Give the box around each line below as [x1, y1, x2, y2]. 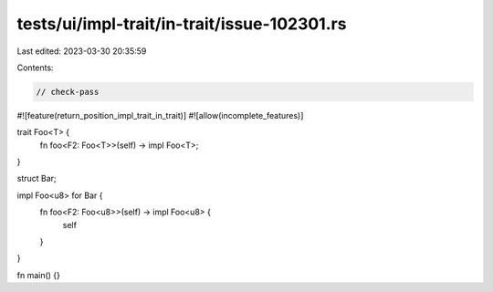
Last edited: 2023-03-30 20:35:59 [16, 46, 147, 57]
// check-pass [36, 87, 100, 97]
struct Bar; [16, 173, 57, 184]
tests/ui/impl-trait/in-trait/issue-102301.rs [16, 14, 347, 34]
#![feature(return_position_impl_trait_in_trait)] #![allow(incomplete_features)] [16, 109, 304, 120]
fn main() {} [16, 269, 61, 280]
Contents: [16, 62, 54, 73]
